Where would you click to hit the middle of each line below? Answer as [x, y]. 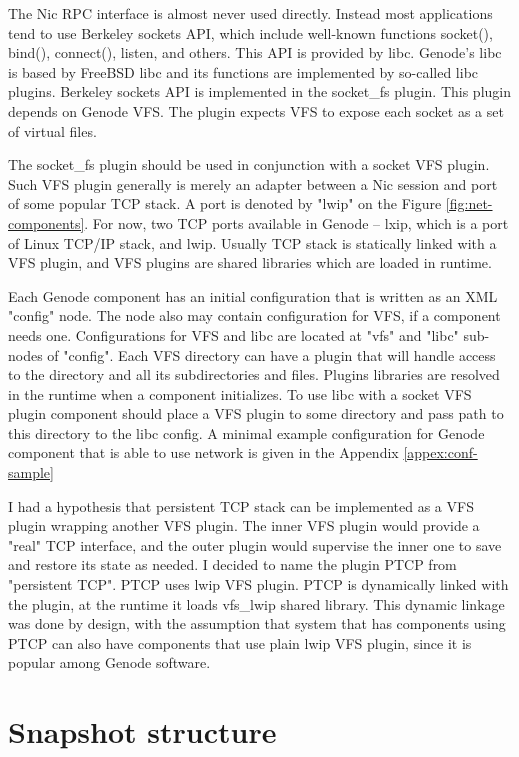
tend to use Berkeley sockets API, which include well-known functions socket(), [250, 32]
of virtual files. [52, 130]
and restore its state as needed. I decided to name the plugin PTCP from [232, 564]
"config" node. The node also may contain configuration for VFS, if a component [254, 315]
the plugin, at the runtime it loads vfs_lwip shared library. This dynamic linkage [256, 603]
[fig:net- [469, 203]
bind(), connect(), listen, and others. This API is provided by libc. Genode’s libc [255, 52]
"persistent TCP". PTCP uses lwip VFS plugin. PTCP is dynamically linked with [258, 584]
